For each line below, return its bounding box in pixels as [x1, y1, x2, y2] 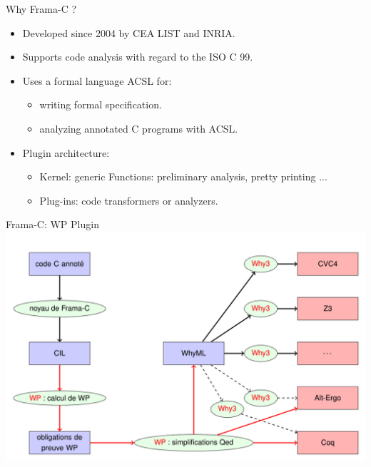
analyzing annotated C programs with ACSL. [39, 120, 238, 135]
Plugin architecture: [22, 145, 110, 160]
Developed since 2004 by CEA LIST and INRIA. [22, 25, 235, 40]
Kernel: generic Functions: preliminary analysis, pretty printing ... [39, 169, 327, 184]
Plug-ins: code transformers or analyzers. [39, 193, 218, 207]
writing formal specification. [39, 97, 162, 112]
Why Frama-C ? [6, 1, 77, 16]
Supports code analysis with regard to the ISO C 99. [22, 49, 253, 64]
